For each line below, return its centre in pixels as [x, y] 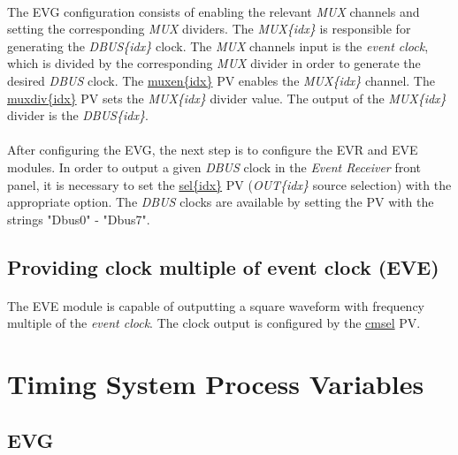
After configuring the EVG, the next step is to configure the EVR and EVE [213, 150]
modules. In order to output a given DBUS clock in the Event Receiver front [214, 167]
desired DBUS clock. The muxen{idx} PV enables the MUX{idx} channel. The [221, 80]
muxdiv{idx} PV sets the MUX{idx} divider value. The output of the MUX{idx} [227, 98]
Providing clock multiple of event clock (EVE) [223, 266]
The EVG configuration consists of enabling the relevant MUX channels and [214, 11]
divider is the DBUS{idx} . [78, 115]
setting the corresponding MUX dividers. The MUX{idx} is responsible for [209, 29]
